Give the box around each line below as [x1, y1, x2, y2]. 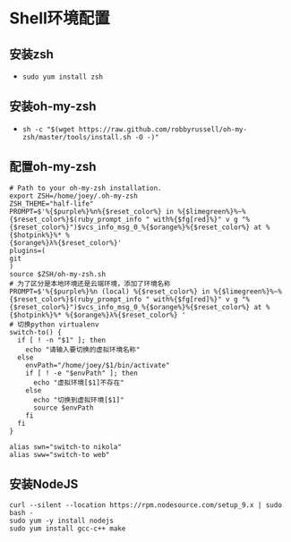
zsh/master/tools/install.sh [21, 132, 132, 141]
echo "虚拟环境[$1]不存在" [32, 377, 124, 387]
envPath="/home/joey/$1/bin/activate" [25, 360, 170, 369]
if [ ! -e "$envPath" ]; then [25, 368, 139, 377]
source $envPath [32, 403, 94, 412]
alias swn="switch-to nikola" [9, 442, 123, 452]
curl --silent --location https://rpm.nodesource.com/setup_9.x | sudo [9, 501, 282, 510]
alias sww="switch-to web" [9, 450, 110, 459]
